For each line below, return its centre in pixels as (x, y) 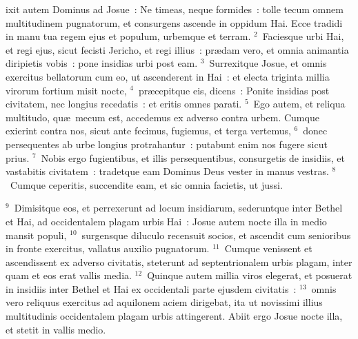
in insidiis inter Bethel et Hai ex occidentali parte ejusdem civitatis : (151, 288)
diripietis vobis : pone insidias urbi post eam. (102, 63)
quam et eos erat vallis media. (69, 275)
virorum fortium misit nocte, (66, 90)
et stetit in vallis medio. (56, 329)
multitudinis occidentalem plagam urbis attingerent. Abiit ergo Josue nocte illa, (174, 316)
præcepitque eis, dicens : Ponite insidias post (234, 90)
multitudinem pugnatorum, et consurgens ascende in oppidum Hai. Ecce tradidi (174, 22)
